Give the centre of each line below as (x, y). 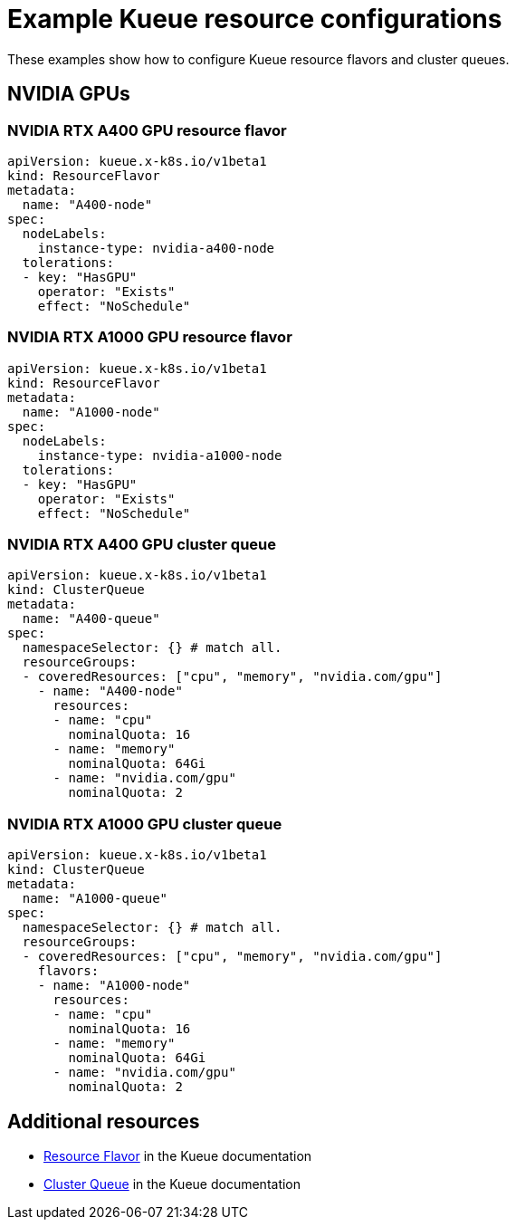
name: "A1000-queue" (95, 899)
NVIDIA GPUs (69, 94)
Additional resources (104, 1121)
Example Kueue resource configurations (255, 19)
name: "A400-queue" (91, 619)
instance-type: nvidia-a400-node (156, 248)
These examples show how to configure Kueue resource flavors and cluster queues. (258, 59)
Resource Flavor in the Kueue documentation (178, 1156)
